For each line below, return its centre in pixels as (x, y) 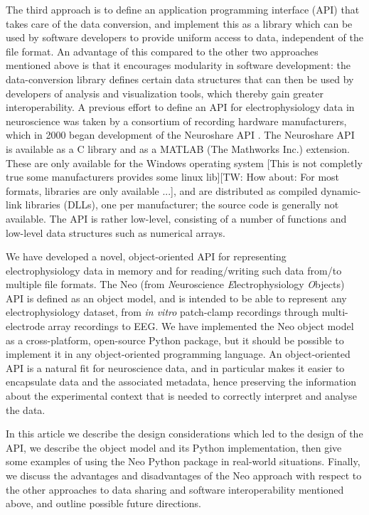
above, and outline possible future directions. (103, 503)
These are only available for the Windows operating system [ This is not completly (184, 163)
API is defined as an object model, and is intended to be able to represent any (176, 298)
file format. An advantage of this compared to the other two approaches (162, 51)
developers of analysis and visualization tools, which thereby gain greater (165, 93)
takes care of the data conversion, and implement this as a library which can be (179, 23)
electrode (25, 326)
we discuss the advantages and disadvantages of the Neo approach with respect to (184, 475)
